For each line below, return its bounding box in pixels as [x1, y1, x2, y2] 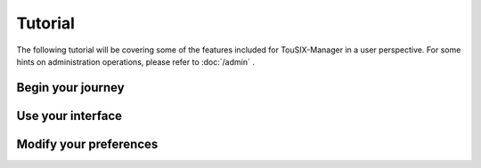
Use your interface [16, 108, 123, 124]
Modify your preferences [16, 136, 159, 151]
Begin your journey [16, 80, 125, 95]
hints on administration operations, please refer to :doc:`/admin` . [16, 56, 256, 67]
